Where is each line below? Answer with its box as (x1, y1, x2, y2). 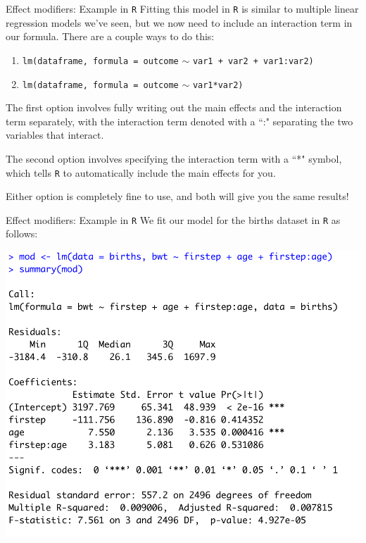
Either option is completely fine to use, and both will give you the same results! (6, 189, 349, 204)
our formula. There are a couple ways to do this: (6, 29, 215, 44)
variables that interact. (6, 127, 104, 142)
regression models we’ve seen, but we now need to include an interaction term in (6, 15, 353, 30)
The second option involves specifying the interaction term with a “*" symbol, (6, 151, 342, 166)
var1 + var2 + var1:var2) (192, 56, 314, 66)
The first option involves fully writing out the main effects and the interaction (6, 100, 342, 115)
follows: (6, 226, 38, 241)
